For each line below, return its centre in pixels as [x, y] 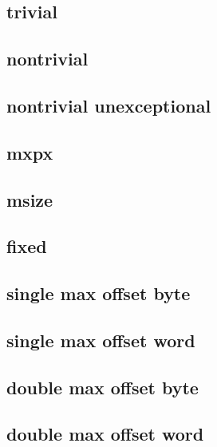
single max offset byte [99, 293]
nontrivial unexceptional [109, 105]
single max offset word [101, 340]
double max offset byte [103, 387]
